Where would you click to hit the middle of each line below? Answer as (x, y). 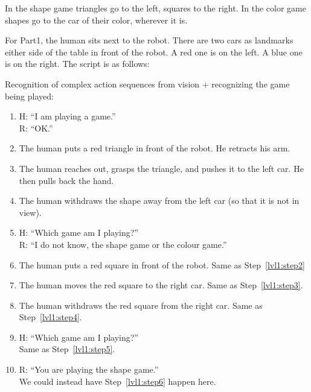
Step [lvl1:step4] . (50, 317)
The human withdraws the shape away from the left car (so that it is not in (159, 201)
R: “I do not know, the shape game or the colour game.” (123, 244)
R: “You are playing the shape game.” (89, 369)
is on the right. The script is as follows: (77, 64)
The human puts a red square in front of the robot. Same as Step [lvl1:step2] (162, 264)
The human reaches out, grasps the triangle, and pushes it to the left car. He (161, 168)
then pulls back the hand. (66, 180)
